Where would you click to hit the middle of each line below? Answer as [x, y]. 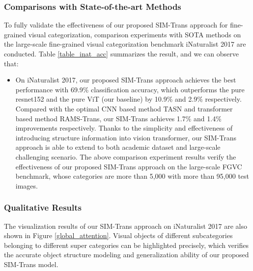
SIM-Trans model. [31, 264]
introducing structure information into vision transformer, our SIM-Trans [126, 137]
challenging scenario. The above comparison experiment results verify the [126, 156]
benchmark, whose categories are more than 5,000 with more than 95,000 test [132, 176]
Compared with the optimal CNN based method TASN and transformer [124, 108]
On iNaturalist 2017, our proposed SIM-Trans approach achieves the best [126, 80]
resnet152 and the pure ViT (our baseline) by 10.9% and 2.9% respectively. [128, 99]
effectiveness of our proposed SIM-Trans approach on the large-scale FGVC [129, 166]
